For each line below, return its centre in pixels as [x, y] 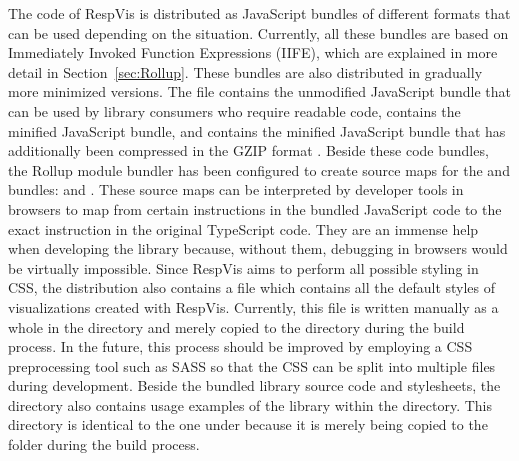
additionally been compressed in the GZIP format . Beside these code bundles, [248, 150]
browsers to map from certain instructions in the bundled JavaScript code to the [255, 208]
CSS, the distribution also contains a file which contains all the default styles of [252, 287]
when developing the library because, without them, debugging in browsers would [258, 248]
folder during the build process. [104, 444]
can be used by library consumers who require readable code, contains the [234, 110]
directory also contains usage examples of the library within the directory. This [250, 404]
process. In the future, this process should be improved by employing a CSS [240, 346]
